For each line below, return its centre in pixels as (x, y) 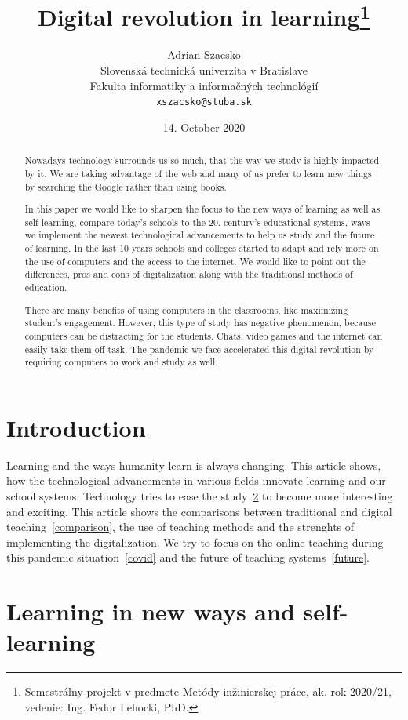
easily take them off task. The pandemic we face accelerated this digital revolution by (199, 349)
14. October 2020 (204, 127)
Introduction (76, 427)
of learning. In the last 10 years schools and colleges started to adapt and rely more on (202, 248)
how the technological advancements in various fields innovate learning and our (196, 480)
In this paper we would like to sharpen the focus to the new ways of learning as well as (202, 209)
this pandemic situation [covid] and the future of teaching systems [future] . (188, 557)
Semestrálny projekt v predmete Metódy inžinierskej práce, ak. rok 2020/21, (208, 691)
